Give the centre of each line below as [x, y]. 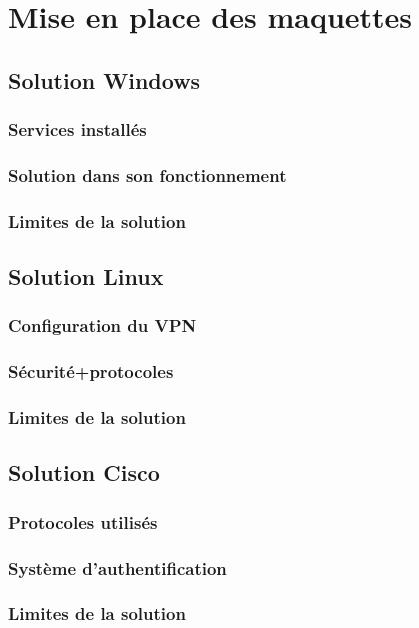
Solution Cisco [84, 472]
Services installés [77, 129]
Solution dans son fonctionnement [147, 174]
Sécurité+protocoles [91, 371]
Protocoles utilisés [83, 521]
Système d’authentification [117, 567]
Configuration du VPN [102, 325]
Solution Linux [86, 276]
